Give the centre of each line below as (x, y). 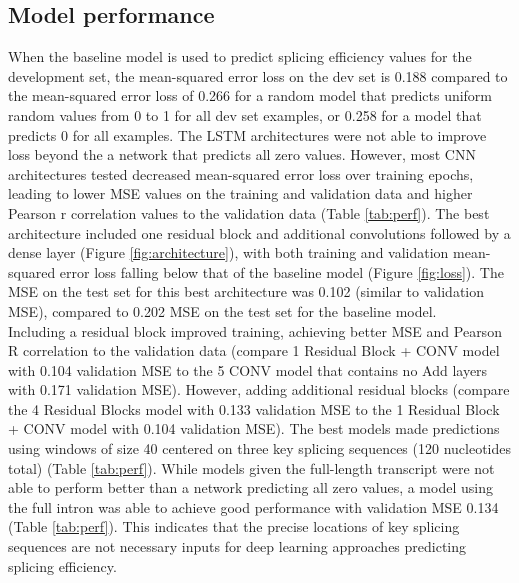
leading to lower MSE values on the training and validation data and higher (240, 193)
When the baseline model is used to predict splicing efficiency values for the (240, 56)
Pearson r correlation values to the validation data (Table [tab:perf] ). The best (249, 212)
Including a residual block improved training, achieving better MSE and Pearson (255, 330)
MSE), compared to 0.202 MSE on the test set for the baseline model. (222, 310)
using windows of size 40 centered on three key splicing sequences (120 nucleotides (259, 448)
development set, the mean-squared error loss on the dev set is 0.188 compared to (258, 75)
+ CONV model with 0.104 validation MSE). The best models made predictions (254, 428)
